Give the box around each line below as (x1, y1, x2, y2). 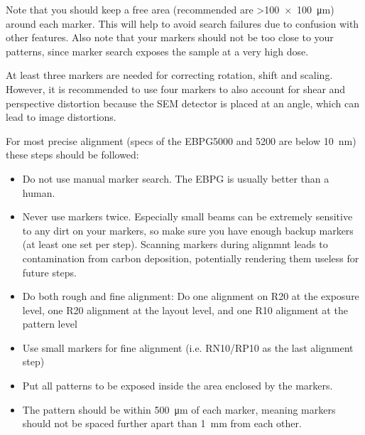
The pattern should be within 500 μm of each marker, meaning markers (22, 402, 336, 417)
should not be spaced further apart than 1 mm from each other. (22, 416, 302, 431)
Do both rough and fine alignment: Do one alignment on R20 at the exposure (22, 289, 359, 304)
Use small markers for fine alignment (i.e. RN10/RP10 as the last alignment (22, 340, 354, 355)
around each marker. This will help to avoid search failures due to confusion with (6, 16, 359, 31)
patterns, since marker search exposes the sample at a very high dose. (6, 43, 309, 58)
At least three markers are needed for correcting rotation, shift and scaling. (6, 68, 333, 82)
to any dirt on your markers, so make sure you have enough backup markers (22, 222, 354, 237)
